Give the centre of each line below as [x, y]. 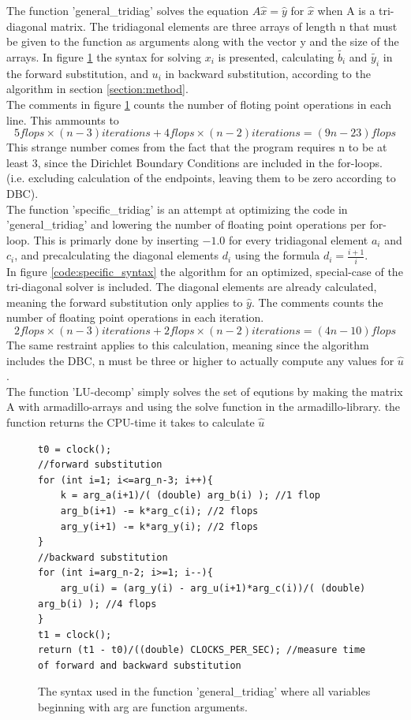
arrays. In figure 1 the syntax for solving [104, 57]
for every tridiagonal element [298, 239]
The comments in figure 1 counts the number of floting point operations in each [199, 104]
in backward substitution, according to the [268, 73]
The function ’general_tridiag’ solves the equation [128, 10]
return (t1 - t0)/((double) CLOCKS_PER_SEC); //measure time [202, 650]
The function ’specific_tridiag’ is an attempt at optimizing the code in [177, 209]
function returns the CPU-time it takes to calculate [131, 422]
